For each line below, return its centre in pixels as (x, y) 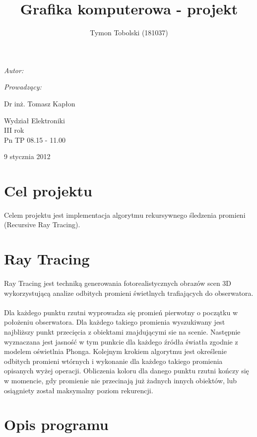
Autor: (14, 70)
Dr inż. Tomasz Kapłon (40, 103)
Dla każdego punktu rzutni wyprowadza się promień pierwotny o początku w (121, 312)
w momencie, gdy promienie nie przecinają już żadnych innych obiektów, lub (121, 380)
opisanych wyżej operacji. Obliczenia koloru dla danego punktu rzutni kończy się (127, 371)
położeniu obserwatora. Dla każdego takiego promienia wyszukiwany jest (115, 322)
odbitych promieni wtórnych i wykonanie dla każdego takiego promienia (113, 361)
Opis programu (56, 424)
